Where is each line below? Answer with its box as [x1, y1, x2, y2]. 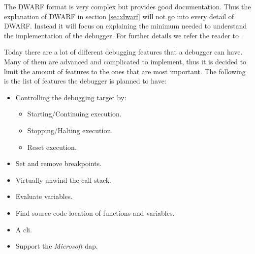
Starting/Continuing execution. [27, 109, 122, 119]
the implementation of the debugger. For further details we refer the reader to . [4, 30, 243, 40]
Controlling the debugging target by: [15, 92, 127, 102]
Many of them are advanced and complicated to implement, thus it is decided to [4, 56, 247, 66]
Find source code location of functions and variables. [15, 207, 175, 218]
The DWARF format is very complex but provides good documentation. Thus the [4, 1, 251, 11]
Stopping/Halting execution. [27, 125, 113, 135]
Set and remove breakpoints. [15, 158, 102, 169]
